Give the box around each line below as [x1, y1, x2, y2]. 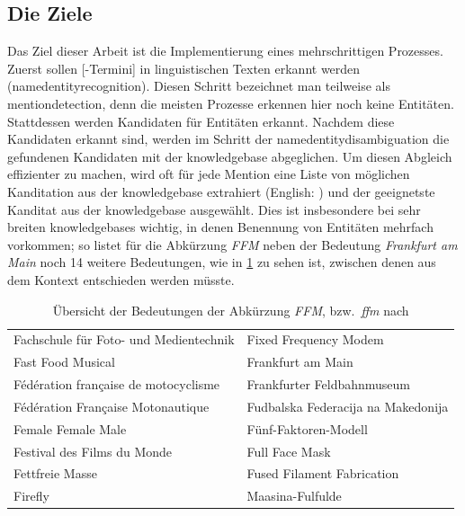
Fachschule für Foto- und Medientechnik [13, 330, 235, 349]
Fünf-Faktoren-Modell [246, 419, 368, 438]
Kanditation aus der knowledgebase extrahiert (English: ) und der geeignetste [7, 182, 435, 200]
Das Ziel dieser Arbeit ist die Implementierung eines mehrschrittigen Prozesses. [7, 41, 443, 60]
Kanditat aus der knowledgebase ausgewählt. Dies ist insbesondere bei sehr [7, 200, 421, 218]
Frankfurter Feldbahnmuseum [246, 375, 410, 394]
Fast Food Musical [13, 352, 115, 371]
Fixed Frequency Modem [246, 330, 384, 349]
